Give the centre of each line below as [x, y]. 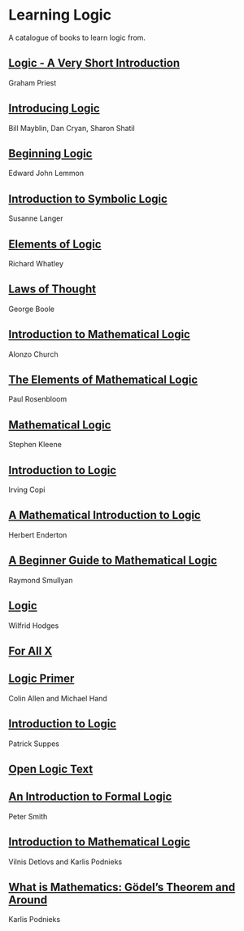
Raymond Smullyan [41, 580]
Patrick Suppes [34, 744]
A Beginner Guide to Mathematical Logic [113, 561]
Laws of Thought [52, 290]
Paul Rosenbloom [38, 399]
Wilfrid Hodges [34, 626]
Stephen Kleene [35, 445]
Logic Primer [41, 679]
